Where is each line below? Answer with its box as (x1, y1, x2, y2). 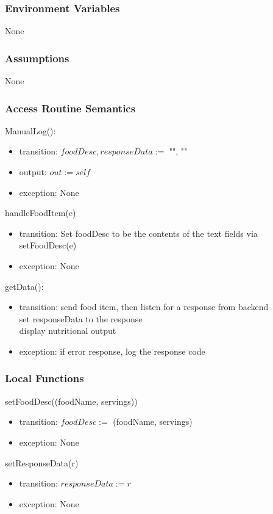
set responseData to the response (19, 312, 143, 325)
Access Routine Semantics (5, 100, 136, 115)
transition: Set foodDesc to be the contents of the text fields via (19, 226, 258, 239)
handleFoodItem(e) (5, 206, 76, 219)
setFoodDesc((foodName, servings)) (5, 394, 138, 407)
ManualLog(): (5, 124, 56, 137)
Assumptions (5, 50, 69, 65)
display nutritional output (19, 324, 116, 337)
